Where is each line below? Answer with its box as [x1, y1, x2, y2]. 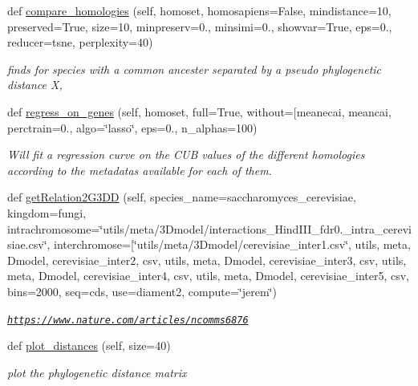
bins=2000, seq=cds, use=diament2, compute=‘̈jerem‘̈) [7, 282, 277, 299]
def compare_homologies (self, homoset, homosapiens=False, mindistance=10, [7, 2, 392, 18]
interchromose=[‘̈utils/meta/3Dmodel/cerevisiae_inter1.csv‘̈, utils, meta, [54, 236, 411, 253]
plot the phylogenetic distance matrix [7, 364, 187, 380]
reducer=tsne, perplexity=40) [7, 34, 153, 51]
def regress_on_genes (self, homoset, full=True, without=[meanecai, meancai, [7, 103, 392, 120]
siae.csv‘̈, [7, 236, 51, 253]
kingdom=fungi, [7, 204, 87, 221]
